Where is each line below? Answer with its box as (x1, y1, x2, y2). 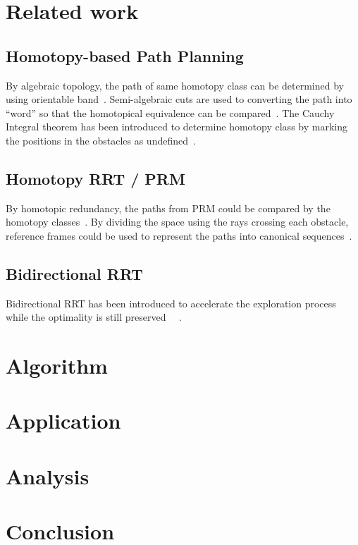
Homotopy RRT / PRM (6, 167, 185, 189)
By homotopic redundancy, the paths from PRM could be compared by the (6, 200, 331, 215)
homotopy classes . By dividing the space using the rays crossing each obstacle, (6, 214, 349, 229)
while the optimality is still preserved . (6, 310, 182, 324)
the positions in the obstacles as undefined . (6, 133, 196, 147)
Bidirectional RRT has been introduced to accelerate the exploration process (6, 295, 336, 310)
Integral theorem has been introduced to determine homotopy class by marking (6, 119, 347, 134)
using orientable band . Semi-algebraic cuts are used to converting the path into (6, 92, 352, 106)
